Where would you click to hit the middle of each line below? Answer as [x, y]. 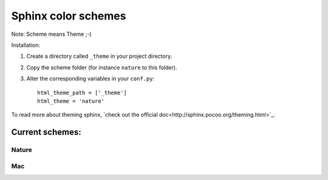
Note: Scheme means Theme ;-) [51, 34]
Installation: [26, 45]
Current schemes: [46, 132]
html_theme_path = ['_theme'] [82, 92]
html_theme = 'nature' [71, 101]
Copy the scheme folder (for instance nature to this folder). [102, 67]
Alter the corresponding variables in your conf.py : [91, 78]
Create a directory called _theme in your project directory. [99, 56]
